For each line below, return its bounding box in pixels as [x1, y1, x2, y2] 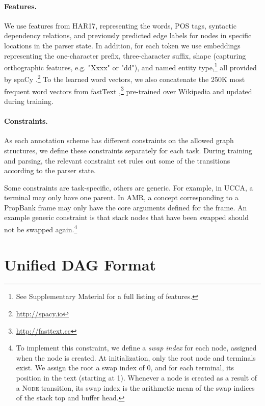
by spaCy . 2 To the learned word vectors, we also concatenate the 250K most [4, 72, 245, 85]
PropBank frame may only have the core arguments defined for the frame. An [4, 202, 247, 212]
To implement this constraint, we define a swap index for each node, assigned [16, 342, 257, 353]
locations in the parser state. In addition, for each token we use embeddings [4, 40, 241, 50]
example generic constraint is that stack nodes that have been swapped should [4, 212, 249, 223]
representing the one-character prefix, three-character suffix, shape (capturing [4, 50, 246, 61]
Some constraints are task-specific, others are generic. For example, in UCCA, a [4, 182, 253, 193]
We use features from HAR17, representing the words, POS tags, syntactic [4, 20, 237, 31]
